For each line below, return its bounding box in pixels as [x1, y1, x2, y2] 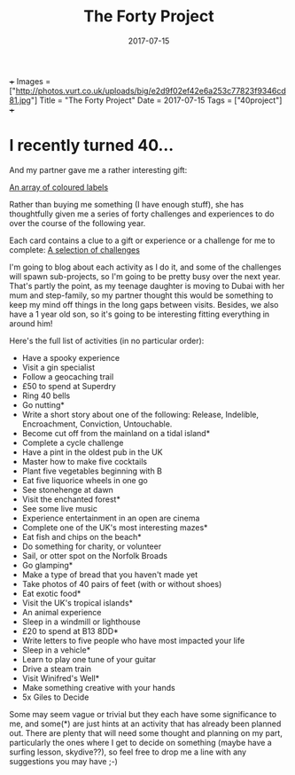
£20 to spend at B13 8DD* [21, 625, 120, 636]
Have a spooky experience [21, 352, 120, 363]
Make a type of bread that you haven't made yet [21, 569, 198, 580]
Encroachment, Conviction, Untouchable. [21, 419, 173, 429]
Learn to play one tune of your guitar [21, 654, 157, 664]
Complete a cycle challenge [21, 437, 124, 448]
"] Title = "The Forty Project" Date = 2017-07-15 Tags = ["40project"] [30, 95, 283, 106]
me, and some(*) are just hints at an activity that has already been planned [9, 718, 282, 729]
